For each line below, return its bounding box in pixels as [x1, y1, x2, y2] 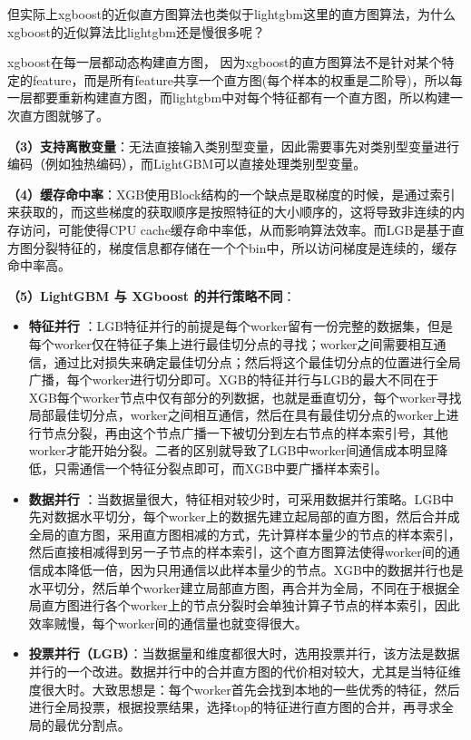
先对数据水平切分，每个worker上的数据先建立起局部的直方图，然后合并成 [28, 507, 460, 526]
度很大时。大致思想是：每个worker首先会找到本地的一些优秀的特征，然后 [28, 679, 460, 698]
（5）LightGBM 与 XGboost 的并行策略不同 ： [7, 286, 296, 305]
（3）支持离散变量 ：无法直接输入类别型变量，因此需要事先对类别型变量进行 [7, 136, 460, 155]
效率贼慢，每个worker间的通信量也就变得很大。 [28, 613, 308, 632]
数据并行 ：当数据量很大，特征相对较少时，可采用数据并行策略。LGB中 [28, 489, 455, 508]
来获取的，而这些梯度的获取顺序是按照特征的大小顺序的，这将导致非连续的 [7, 202, 452, 221]
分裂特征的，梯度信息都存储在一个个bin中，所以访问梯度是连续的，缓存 [32, 238, 457, 257]
